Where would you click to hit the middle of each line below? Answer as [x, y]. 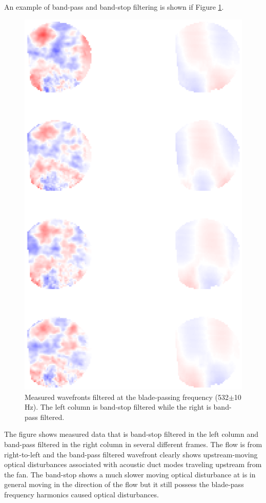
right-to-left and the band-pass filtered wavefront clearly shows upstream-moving [131, 454]
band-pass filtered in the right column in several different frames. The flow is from [133, 444]
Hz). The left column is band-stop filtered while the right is [118, 407]
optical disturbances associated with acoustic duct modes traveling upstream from [133, 464]
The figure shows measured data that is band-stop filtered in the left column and [131, 434]
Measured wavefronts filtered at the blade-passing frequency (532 [127, 397]
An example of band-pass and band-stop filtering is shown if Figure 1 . [114, 7]
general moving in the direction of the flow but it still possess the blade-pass [124, 484]
